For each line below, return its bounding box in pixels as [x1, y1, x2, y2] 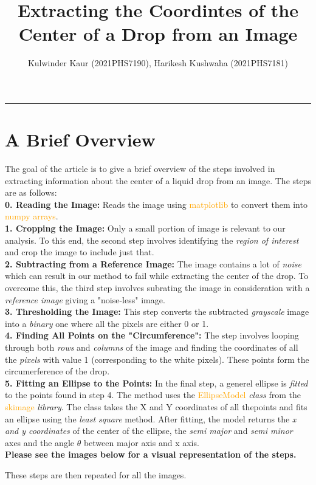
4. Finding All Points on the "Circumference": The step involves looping [5, 329, 299, 342]
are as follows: [5, 186, 57, 199]
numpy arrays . [5, 210, 58, 222]
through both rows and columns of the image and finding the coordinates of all [5, 340, 298, 353]
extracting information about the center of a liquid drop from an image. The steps [5, 174, 311, 187]
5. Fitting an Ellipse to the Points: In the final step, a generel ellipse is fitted [5, 376, 308, 389]
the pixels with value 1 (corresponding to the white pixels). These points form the [5, 353, 309, 365]
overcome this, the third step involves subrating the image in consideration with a [5, 281, 310, 294]
